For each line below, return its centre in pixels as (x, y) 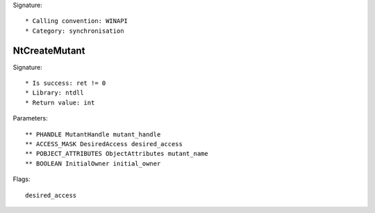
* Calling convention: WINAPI (77, 21)
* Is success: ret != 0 (66, 83)
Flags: (22, 179)
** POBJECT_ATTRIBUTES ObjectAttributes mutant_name (117, 154)
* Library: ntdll (55, 93)
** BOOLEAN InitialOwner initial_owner (93, 163)
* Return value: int (60, 102)
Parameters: (30, 118)
